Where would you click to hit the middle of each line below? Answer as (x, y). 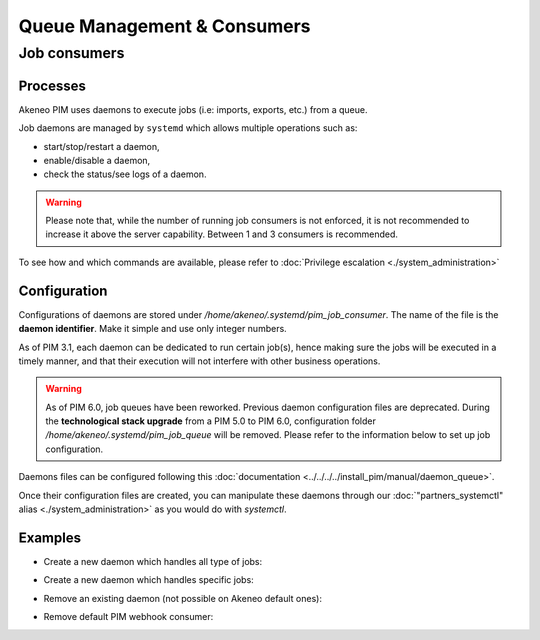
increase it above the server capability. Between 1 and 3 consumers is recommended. (222, 234)
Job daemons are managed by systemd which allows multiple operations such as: (188, 128)
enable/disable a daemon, (97, 160)
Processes (52, 85)
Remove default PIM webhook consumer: (128, 617)
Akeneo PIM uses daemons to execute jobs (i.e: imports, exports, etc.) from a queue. (193, 109)
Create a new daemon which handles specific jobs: (148, 580)
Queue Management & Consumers (164, 26)
